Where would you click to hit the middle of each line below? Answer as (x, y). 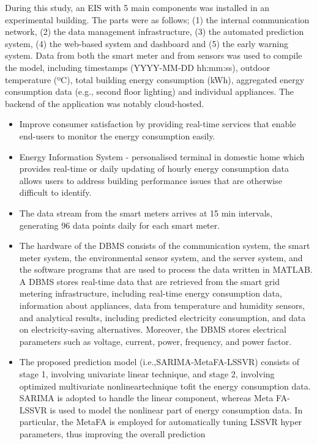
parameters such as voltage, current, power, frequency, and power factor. (155, 341)
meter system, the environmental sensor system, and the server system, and (161, 257)
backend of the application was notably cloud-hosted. (105, 103)
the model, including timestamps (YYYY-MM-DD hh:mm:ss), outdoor (138, 67)
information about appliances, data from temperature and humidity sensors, (162, 305)
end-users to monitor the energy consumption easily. (117, 135)
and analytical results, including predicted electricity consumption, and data (162, 317)
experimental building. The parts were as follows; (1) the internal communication (157, 19)
